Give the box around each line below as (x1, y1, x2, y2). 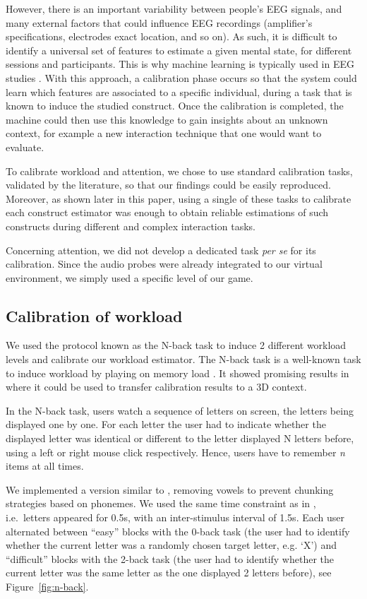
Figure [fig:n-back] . (6, 579, 89, 593)
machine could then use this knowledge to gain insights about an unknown (6, 112, 328, 126)
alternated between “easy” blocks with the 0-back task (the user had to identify (6, 523, 350, 538)
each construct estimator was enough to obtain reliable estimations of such (6, 205, 329, 220)
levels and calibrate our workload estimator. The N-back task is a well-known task (6, 352, 361, 367)
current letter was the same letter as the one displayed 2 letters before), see (6, 565, 332, 580)
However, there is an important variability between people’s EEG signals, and (6, 1, 342, 16)
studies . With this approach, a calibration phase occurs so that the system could (6, 70, 357, 85)
